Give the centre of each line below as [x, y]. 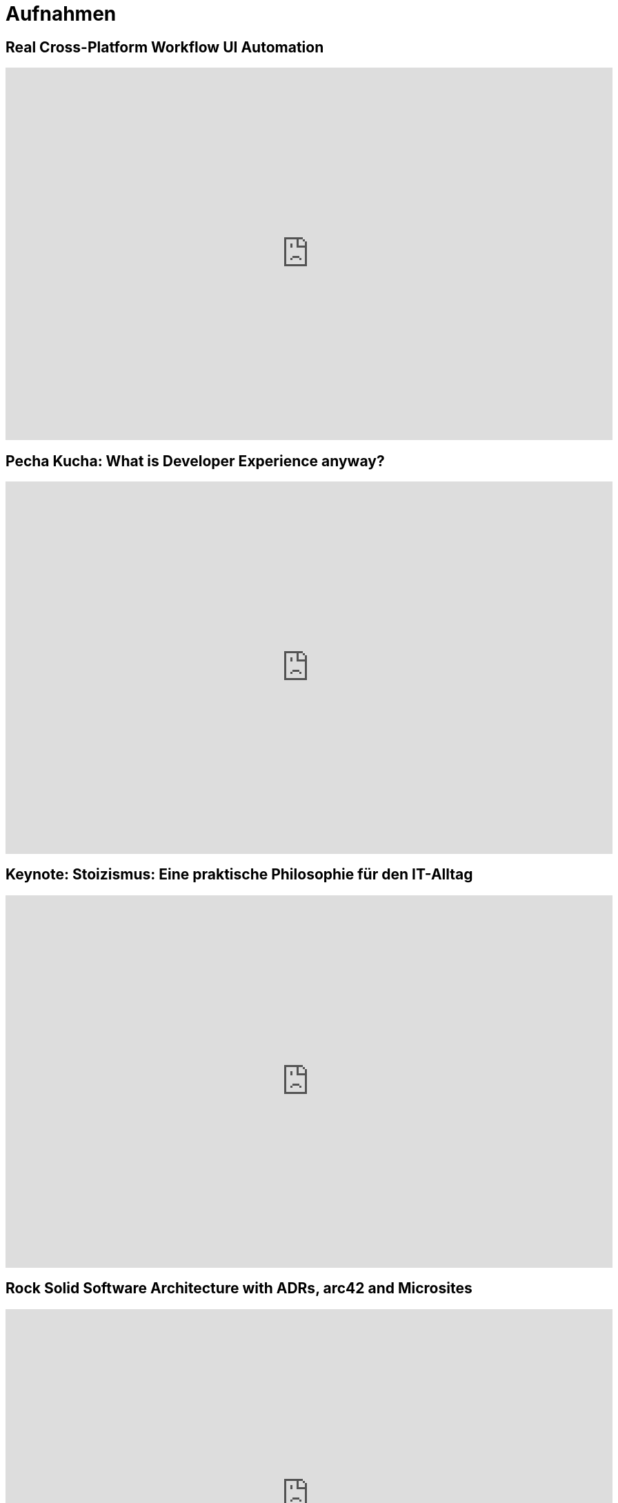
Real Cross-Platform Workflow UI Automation [165, 47]
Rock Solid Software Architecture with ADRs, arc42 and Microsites [239, 1288]
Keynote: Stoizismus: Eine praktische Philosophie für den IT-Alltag [239, 875]
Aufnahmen [61, 14]
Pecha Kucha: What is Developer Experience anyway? [195, 461]
